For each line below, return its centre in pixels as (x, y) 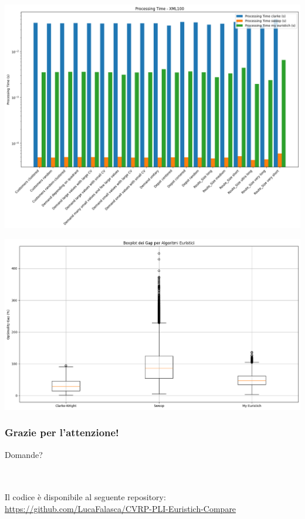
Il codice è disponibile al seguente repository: (85, 497)
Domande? (24, 454)
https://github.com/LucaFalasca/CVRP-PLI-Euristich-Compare (121, 508)
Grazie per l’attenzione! (62, 432)
